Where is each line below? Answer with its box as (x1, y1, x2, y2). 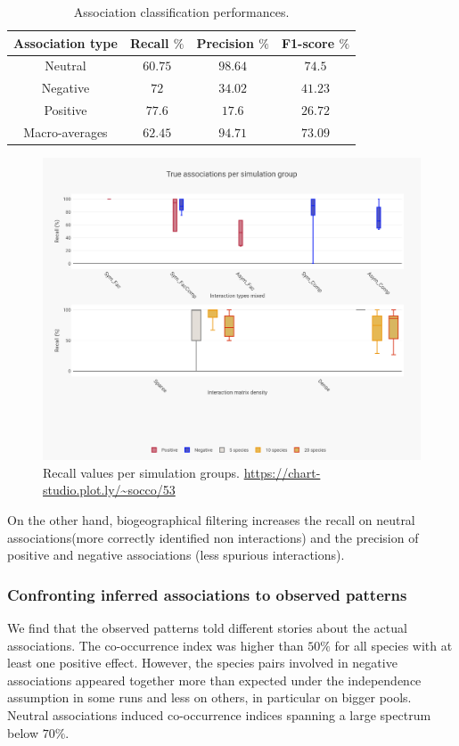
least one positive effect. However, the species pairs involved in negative (7, 653, 398, 672)
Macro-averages (23, 122, 108, 141)
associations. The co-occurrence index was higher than (7, 635, 304, 654)
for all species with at (334, 635, 453, 654)
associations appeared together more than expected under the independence (7, 670, 422, 689)
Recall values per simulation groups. (43, 463, 241, 481)
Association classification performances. (73, 3, 290, 20)
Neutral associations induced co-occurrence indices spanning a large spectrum (7, 705, 431, 724)
